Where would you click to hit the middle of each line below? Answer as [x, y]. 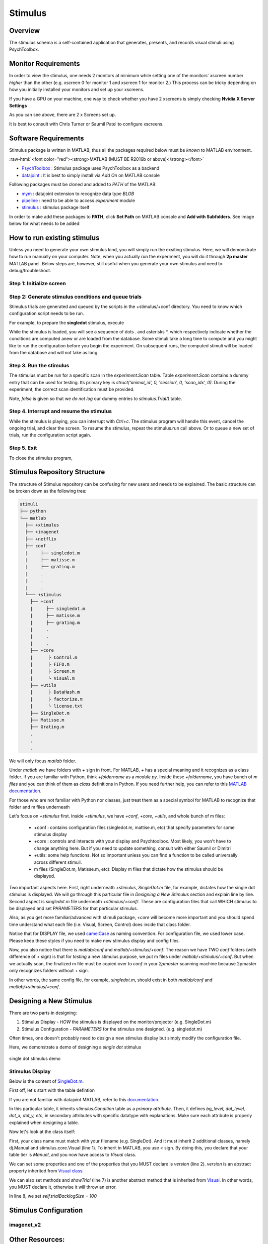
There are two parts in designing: [43, 1013]
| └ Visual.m [52, 678]
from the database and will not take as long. [54, 353]
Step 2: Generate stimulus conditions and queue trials [75, 297]
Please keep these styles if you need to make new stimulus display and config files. [95, 940]
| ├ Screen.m [52, 671]
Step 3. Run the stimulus [39, 366]
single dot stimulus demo [35, 1058]
